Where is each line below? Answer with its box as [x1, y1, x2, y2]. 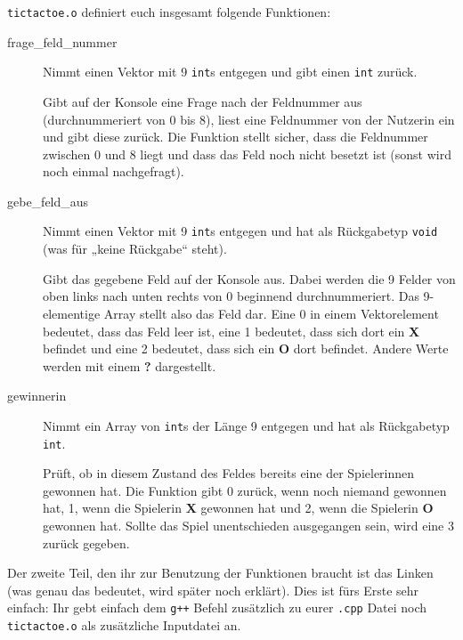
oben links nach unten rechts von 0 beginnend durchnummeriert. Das [43, 287, 419, 305]
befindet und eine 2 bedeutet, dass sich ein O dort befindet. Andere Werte [43, 339, 449, 358]
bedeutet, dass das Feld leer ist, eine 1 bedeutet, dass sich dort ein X [43, 321, 420, 340]
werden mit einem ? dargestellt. [43, 356, 216, 375]
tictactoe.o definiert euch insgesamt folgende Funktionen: [7, 3, 331, 20]
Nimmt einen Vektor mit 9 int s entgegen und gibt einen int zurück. [43, 62, 418, 81]
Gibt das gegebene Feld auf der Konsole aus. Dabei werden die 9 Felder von [43, 269, 456, 288]
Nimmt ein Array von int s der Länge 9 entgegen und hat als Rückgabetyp [43, 416, 450, 434]
